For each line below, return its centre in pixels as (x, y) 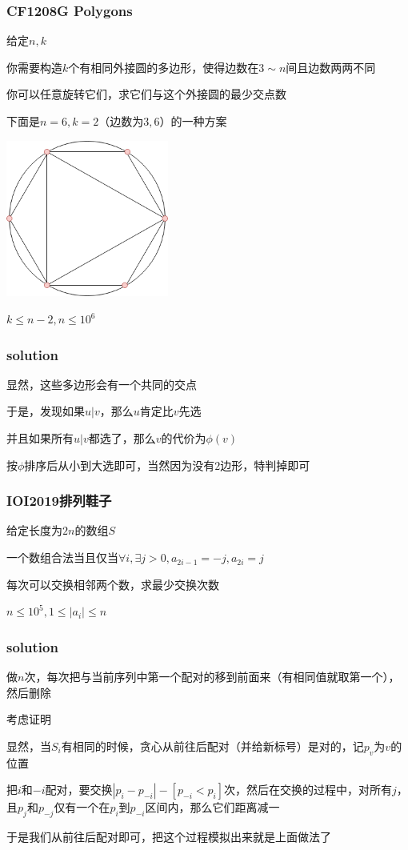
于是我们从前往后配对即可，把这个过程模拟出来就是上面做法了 (169, 837)
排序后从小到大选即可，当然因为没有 (120, 465)
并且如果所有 (40, 438)
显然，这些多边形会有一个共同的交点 (102, 384)
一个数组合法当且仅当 (62, 557)
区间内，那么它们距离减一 (212, 807)
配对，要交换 (79, 790)
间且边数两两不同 (331, 67)
